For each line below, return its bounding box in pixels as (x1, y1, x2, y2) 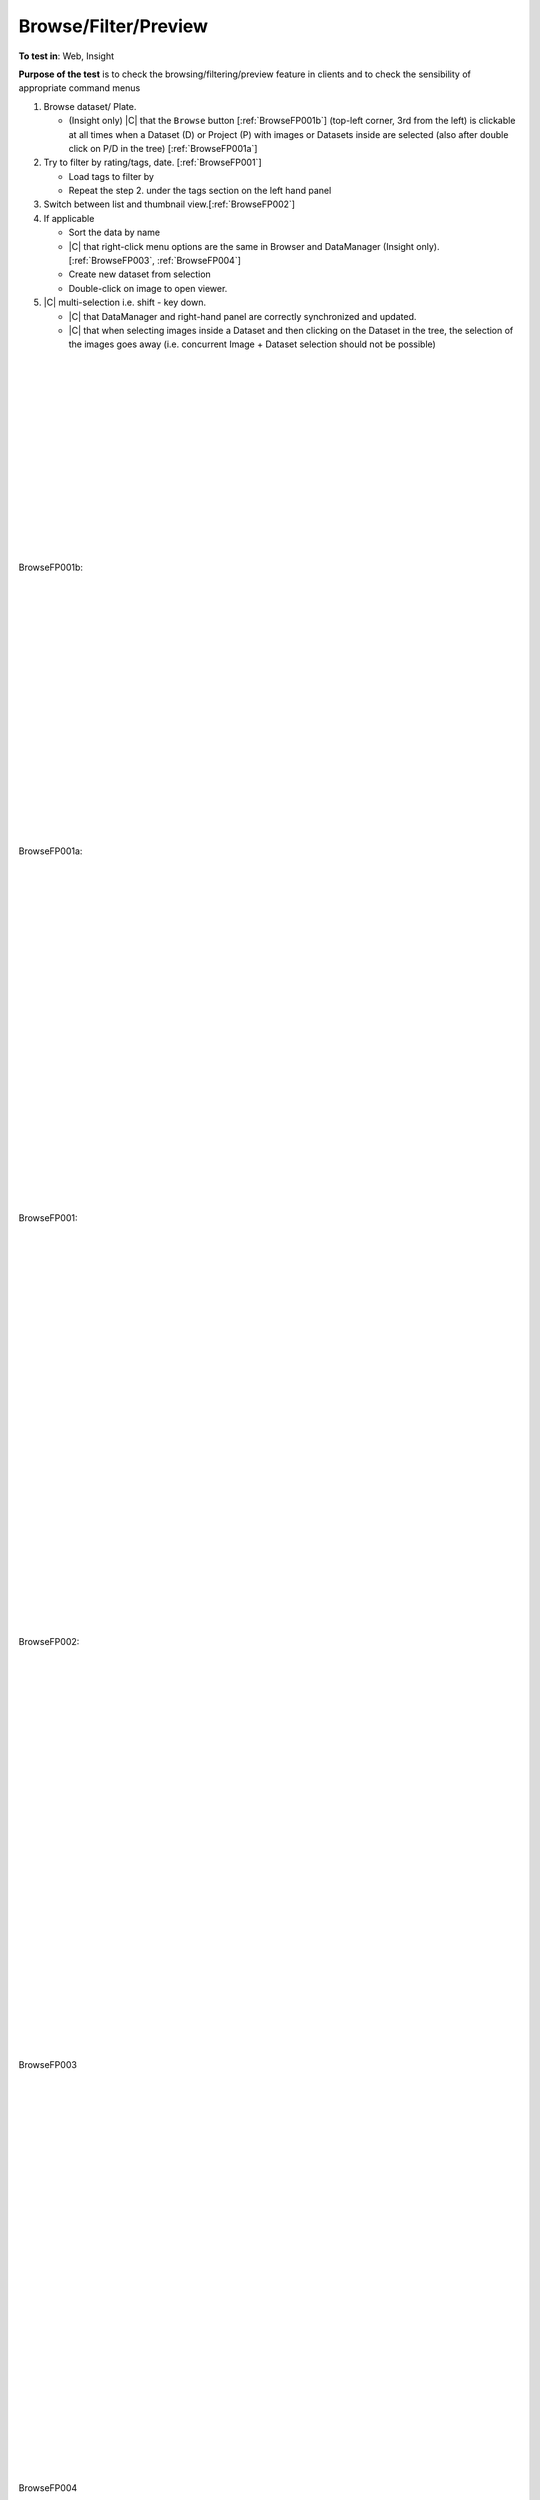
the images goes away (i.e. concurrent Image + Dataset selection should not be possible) (68, 338, 437, 350)
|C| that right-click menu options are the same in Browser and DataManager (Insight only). (68, 240, 440, 252)
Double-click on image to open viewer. (68, 282, 228, 294)
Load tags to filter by (68, 170, 155, 182)
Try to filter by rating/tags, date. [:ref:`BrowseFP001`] (43, 156, 262, 169)
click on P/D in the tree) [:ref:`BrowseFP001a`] (68, 142, 258, 154)
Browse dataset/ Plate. (43, 100, 137, 112)
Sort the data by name (68, 226, 160, 239)
